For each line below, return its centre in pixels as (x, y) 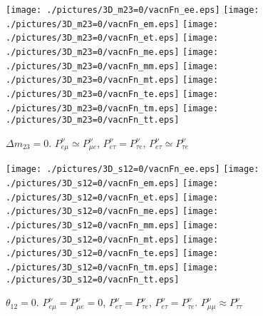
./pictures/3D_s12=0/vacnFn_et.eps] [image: (112, 197)
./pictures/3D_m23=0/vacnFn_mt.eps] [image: (112, 80)
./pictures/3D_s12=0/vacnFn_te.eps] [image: (112, 254)
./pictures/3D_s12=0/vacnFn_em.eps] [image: (112, 184)
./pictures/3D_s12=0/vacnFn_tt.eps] (93, 279)
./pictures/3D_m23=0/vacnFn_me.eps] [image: (112, 52)
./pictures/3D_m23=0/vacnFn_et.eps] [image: (112, 38)
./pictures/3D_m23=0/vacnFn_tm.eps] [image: (112, 108)
